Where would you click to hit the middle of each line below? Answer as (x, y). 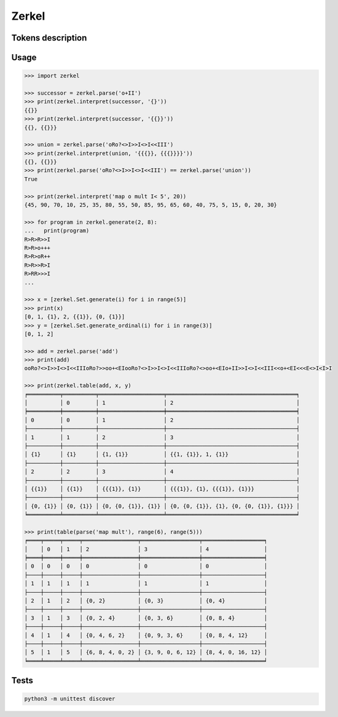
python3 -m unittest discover (70, 699)
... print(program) (57, 231)
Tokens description (49, 38)
